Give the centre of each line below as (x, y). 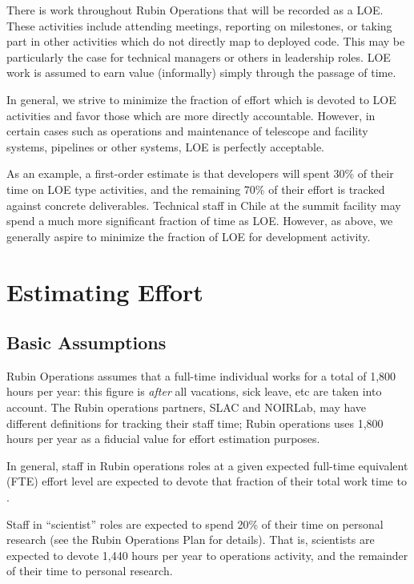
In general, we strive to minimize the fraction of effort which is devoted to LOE (201, 99)
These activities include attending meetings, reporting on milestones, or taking (199, 25)
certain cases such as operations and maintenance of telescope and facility (187, 131)
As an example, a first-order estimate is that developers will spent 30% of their (200, 173)
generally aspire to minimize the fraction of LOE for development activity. (189, 236)
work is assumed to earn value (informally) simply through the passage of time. (201, 72)
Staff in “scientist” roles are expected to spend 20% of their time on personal (195, 524)
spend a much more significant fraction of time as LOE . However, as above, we (200, 221)
